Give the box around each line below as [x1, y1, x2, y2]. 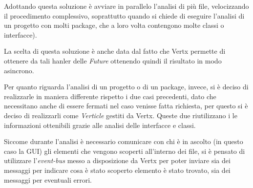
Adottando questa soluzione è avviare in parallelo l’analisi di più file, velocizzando [4, 1, 249, 11]
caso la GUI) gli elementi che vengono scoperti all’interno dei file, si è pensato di [4, 146, 245, 156]
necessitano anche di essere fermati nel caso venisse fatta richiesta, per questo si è [4, 101, 248, 111]
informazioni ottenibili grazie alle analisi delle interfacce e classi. [4, 120, 196, 130]
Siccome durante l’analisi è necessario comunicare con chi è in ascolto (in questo [4, 136, 243, 146]
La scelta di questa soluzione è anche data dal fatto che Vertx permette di [4, 46, 226, 56]
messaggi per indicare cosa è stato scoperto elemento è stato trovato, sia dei [4, 165, 231, 175]
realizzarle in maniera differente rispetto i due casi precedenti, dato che [4, 91, 216, 101]
